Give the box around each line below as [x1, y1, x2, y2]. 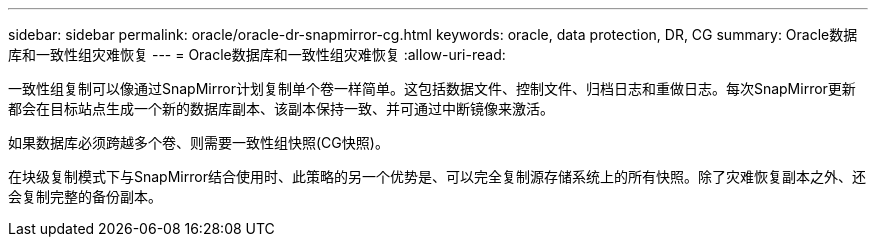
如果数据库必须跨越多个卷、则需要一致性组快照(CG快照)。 [8, 134, 389, 151]
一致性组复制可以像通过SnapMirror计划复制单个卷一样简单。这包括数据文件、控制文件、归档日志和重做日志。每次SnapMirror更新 [8, 80, 856, 97]
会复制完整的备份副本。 [8, 188, 162, 205]
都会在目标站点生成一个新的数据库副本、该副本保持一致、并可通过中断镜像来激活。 [8, 100, 554, 117]
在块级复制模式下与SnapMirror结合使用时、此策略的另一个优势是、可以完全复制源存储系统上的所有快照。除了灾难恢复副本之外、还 [8, 168, 866, 185]
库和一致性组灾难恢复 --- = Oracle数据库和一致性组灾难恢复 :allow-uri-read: [8, 46, 506, 63]
